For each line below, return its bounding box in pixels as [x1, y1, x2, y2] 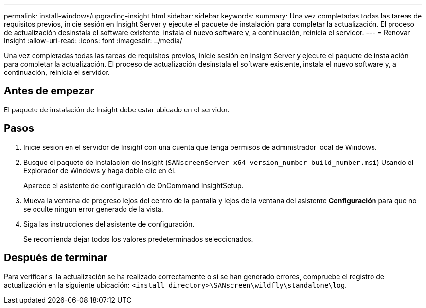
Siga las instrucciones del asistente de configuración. [23, 219, 195, 228]
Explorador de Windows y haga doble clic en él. [23, 166, 176, 175]
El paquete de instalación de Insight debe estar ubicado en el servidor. [4, 105, 230, 114]
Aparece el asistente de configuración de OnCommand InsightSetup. [23, 181, 244, 190]
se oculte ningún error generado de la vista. [23, 204, 163, 213]
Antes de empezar [4, 85, 94, 97]
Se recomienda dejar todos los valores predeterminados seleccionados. [23, 235, 253, 243]
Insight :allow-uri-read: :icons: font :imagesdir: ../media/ [4, 36, 182, 45]
